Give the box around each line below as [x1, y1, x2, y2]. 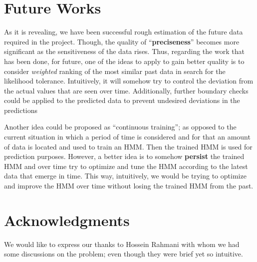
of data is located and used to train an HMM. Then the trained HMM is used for [4, 141, 253, 151]
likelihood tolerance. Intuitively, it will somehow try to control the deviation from [4, 75, 254, 86]
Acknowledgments [4, 209, 130, 230]
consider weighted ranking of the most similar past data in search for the [4, 65, 226, 76]
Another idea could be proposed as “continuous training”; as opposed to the [4, 121, 237, 132]
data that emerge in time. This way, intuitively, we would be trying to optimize [4, 170, 247, 181]
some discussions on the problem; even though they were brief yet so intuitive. [4, 248, 243, 259]
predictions [4, 104, 38, 115]
